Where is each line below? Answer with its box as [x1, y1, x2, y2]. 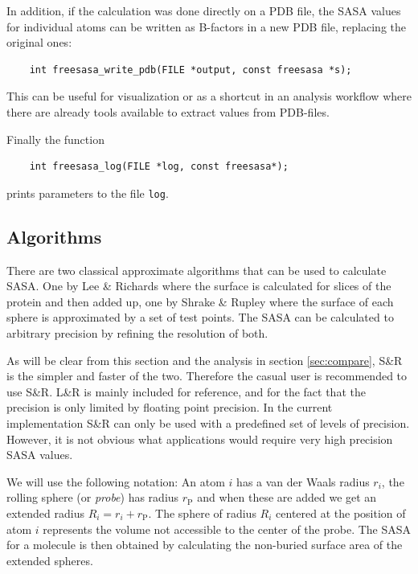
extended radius [6, 504, 84, 521]
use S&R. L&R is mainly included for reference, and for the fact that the [6, 383, 366, 400]
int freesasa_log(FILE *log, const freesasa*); [29, 161, 289, 173]
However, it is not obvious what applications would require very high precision [6, 430, 393, 447]
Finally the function [6, 130, 104, 147]
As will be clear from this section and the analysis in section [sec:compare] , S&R [6, 351, 403, 368]
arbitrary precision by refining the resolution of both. [6, 324, 268, 341]
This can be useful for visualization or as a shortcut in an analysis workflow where [6, 88, 412, 105]
